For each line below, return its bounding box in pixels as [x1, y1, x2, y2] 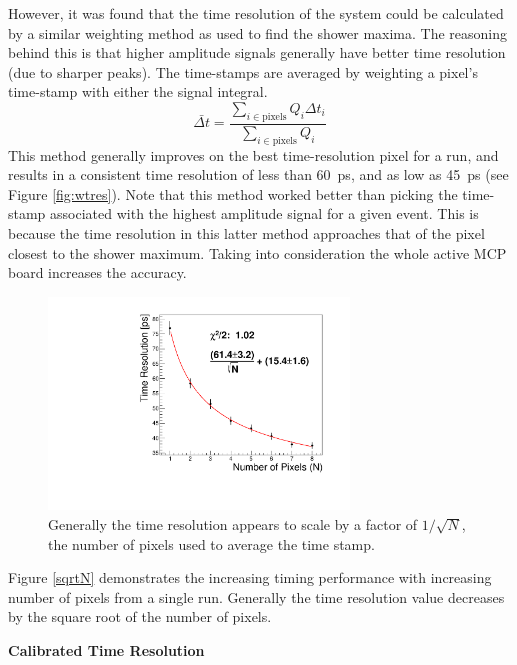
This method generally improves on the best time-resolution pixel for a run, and [8, 144, 499, 165]
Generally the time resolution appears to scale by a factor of [48, 514, 418, 535]
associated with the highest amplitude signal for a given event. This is [50, 203, 479, 224]
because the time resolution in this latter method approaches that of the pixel [8, 222, 485, 243]
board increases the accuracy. [8, 262, 187, 283]
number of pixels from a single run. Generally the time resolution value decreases [8, 586, 505, 607]
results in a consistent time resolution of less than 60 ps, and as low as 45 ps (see [8, 164, 509, 185]
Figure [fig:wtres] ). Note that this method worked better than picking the [8, 183, 458, 204]
